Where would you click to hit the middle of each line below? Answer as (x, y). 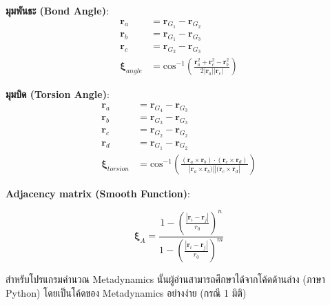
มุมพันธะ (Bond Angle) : (57, 10)
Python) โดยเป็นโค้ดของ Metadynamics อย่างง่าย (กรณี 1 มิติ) (126, 292)
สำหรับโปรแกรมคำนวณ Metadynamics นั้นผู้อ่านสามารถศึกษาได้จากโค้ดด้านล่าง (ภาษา (165, 279)
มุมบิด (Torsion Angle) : (58, 94)
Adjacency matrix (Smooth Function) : (98, 193)
